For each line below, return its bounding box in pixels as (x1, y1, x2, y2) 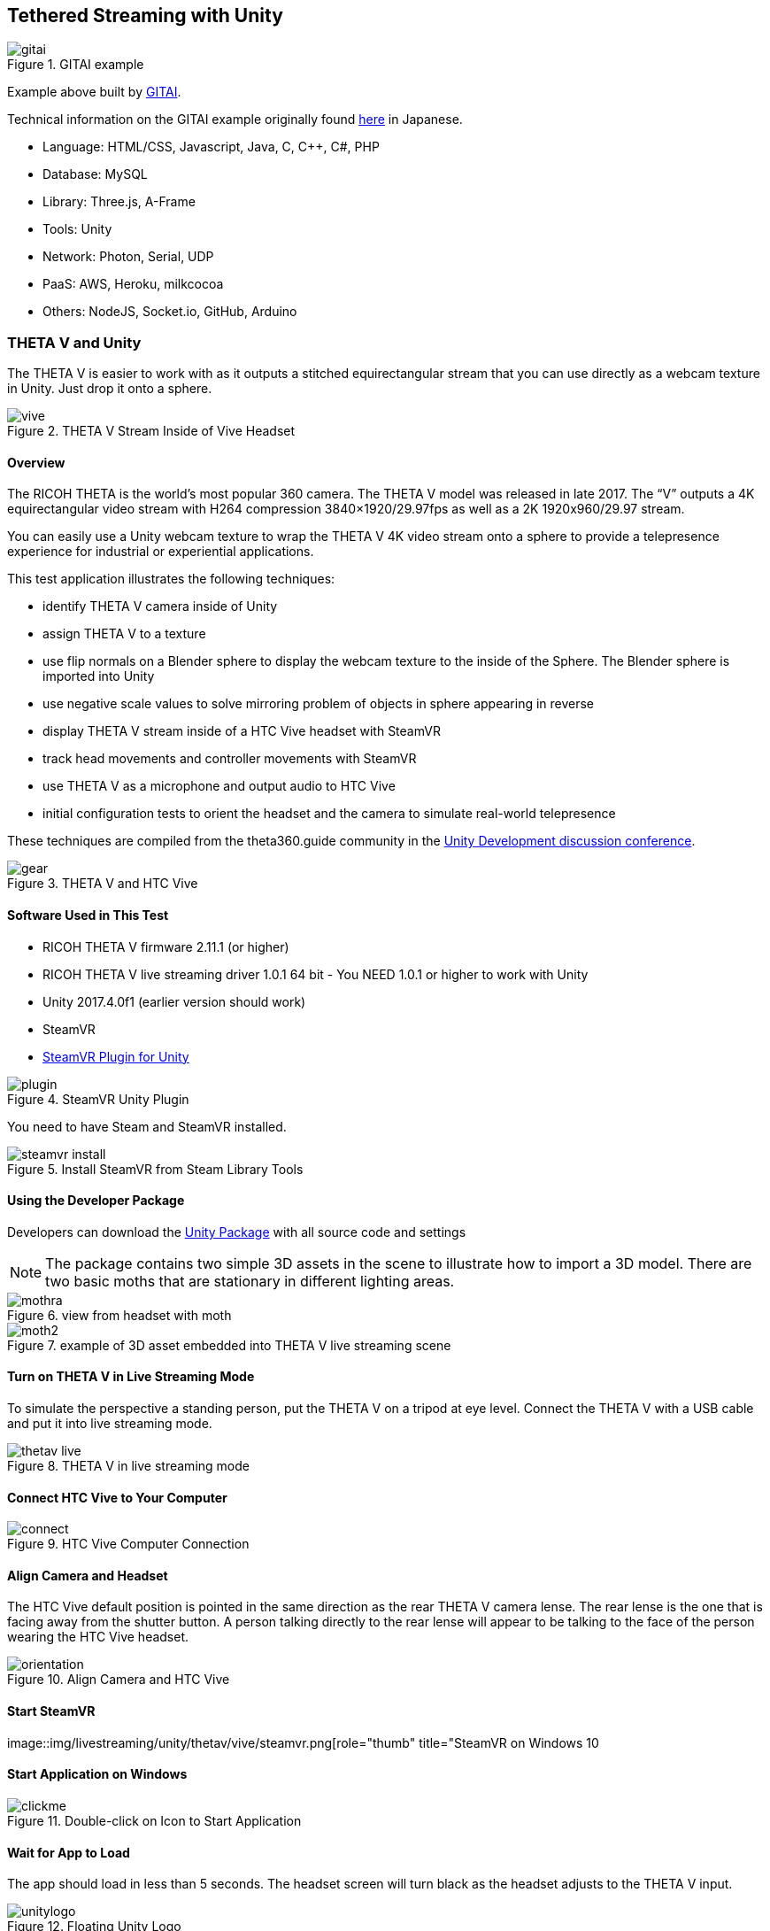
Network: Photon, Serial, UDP (42, 249, 214, 265)
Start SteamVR (7, 1703, 96, 1719)
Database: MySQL (42, 166, 148, 182)
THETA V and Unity (7, 333, 142, 351)
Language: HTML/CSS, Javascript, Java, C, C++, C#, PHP (42, 139, 380, 155)
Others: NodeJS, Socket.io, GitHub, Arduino (42, 304, 297, 320)
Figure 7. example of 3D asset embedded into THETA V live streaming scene (7, 1337, 451, 1353)
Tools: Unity (42, 221, 112, 237)
